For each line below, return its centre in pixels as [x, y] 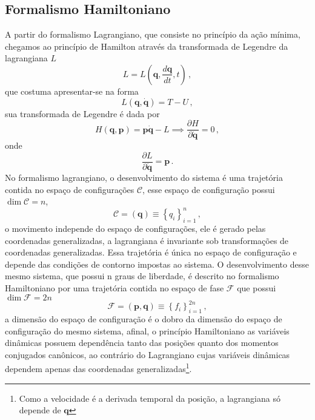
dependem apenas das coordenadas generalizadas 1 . [98, 367]
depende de [40, 410]
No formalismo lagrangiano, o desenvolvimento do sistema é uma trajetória [144, 178]
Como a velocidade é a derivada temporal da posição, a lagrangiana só [150, 398]
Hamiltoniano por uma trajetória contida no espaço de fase [114, 288]
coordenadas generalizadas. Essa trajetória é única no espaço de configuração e [151, 252]
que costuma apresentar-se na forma [72, 91]
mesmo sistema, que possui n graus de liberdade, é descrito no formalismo [142, 276]
